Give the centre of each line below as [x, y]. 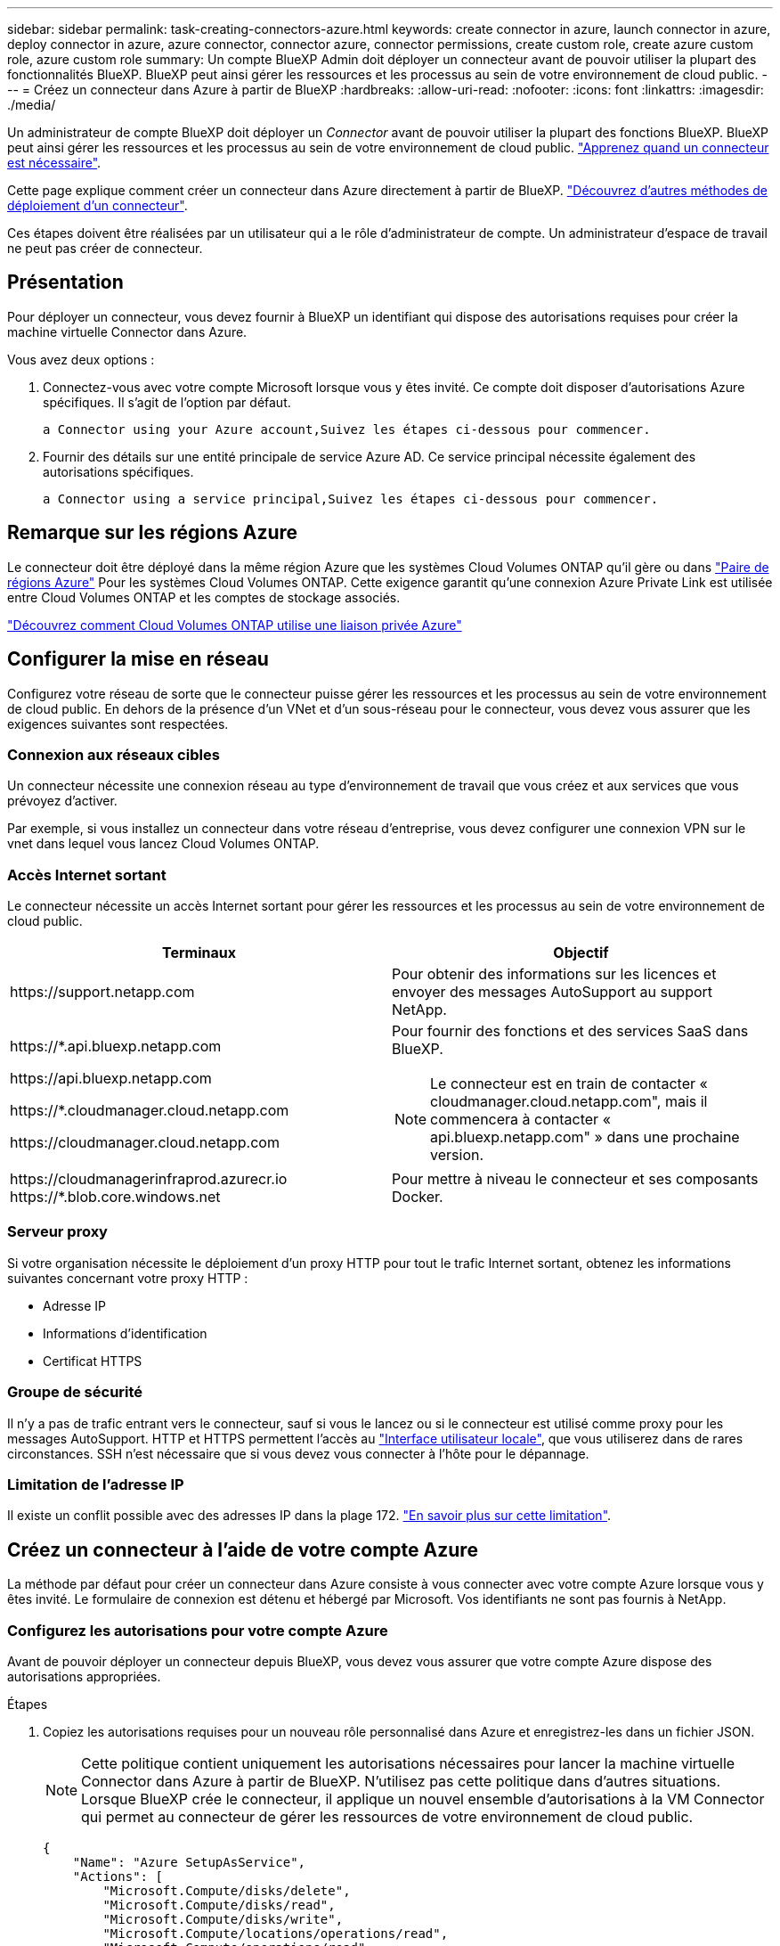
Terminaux [199, 953]
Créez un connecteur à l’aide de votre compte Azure [243, 1549]
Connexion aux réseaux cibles [114, 754]
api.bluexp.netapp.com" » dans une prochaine [585, 1137]
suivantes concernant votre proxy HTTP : [128, 1278]
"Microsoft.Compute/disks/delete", [227, 1890]
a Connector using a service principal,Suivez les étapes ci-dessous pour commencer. [351, 499]
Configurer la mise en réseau [138, 659]
